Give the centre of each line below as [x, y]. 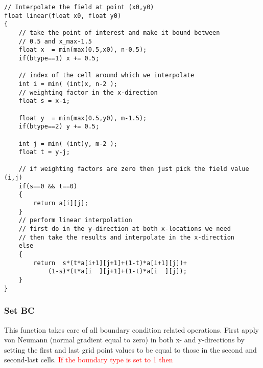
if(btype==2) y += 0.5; [59, 127]
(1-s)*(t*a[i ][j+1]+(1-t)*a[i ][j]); [117, 272]
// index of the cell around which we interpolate [106, 75]
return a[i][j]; [61, 203]
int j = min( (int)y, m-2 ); [68, 144]
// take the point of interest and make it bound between [119, 33]
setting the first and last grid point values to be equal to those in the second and [130, 349]
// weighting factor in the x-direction [88, 92]
